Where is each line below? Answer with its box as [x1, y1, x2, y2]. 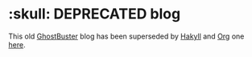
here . [8, 39, 26, 49]
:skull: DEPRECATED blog [8, 5, 181, 23]
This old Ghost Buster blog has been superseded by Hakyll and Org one [8, 31, 245, 41]
